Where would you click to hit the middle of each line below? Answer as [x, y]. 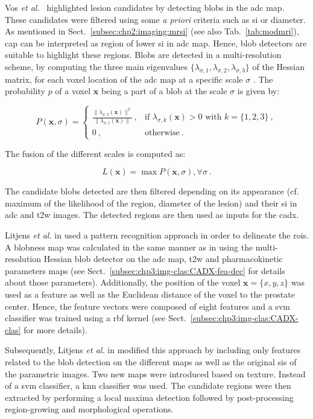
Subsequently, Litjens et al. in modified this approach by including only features [153, 350]
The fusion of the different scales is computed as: [95, 153]
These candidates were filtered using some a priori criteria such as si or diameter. [155, 19]
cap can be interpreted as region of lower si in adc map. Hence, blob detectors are [156, 43]
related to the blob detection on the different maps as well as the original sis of [151, 361]
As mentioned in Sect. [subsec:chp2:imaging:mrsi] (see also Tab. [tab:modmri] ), [152, 31]
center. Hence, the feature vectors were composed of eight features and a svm [147, 306]
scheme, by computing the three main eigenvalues [96, 66]
